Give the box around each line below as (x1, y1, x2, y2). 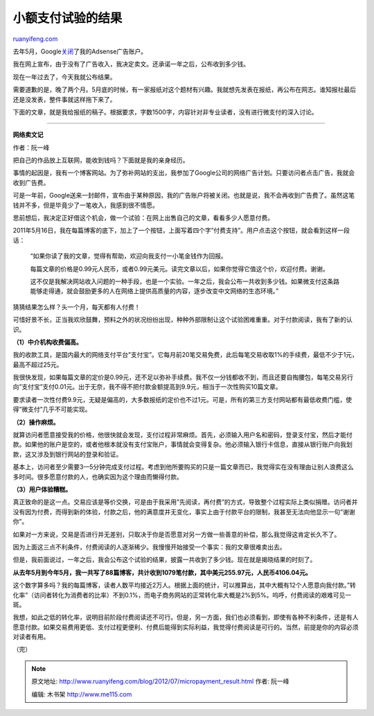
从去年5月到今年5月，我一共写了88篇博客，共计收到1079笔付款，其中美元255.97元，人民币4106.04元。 (12, 568, 312, 577)
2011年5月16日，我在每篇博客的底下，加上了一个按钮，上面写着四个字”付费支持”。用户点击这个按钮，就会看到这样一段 (12, 226, 350, 235)
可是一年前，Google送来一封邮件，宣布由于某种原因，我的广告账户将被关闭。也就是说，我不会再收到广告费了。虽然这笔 (12, 191, 355, 200)
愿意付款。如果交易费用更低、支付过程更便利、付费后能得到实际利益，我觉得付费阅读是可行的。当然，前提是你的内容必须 (12, 622, 359, 631)
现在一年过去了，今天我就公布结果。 (12, 73, 116, 81)
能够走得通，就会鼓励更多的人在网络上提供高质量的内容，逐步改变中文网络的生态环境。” (30, 287, 279, 295)
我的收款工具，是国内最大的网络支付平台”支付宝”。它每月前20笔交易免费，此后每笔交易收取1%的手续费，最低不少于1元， (12, 351, 358, 359)
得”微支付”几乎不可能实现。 (12, 405, 91, 414)
